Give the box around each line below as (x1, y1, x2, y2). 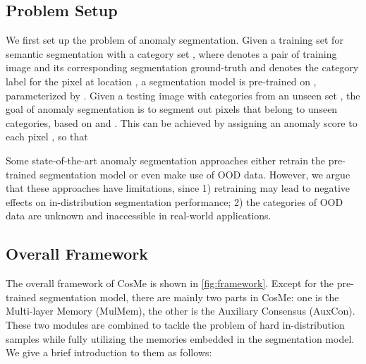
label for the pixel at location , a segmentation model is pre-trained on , (6, 73, 317, 88)
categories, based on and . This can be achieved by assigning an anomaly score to (6, 115, 358, 130)
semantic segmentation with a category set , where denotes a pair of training (6, 46, 337, 61)
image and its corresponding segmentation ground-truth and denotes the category (6, 60, 359, 75)
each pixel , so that (6, 129, 88, 144)
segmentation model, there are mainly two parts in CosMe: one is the (39, 289, 339, 304)
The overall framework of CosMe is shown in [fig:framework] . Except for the (6, 276, 334, 291)
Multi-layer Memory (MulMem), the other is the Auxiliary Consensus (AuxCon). (6, 303, 355, 318)
